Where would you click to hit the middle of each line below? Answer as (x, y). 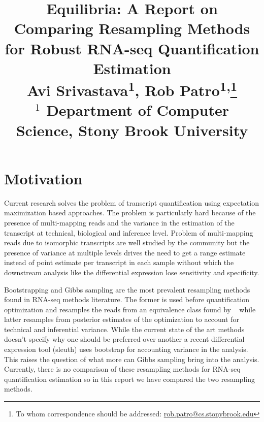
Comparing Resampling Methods (132, 28)
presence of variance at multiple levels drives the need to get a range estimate (125, 252)
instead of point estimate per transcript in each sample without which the (119, 262)
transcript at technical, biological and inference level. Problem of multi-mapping (129, 232)
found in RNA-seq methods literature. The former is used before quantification (127, 299)
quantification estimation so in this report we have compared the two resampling (129, 379)
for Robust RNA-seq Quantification (132, 48)
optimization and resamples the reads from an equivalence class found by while (130, 309)
